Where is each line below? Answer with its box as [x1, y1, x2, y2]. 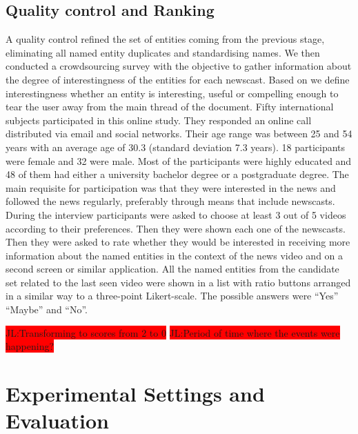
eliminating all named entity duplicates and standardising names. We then [6, 45, 320, 59]
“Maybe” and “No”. [6, 302, 88, 317]
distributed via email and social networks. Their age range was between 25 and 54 [6, 126, 352, 141]
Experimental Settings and [6, 379, 265, 408]
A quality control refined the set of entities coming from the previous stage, [6, 32, 325, 46]
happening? [6, 339, 54, 353]
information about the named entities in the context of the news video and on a [6, 248, 344, 262]
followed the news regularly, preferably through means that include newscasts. [6, 194, 335, 208]
